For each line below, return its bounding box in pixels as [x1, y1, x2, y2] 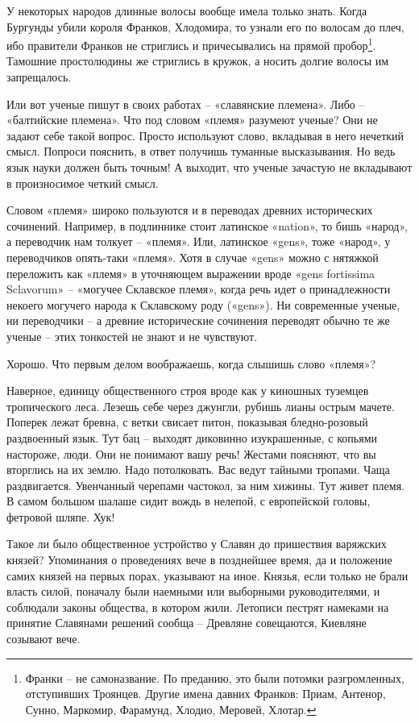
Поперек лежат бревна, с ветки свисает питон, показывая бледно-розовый [6, 413, 368, 430]
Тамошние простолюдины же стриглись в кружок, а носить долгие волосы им [6, 52, 389, 69]
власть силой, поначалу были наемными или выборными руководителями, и [6, 583, 380, 600]
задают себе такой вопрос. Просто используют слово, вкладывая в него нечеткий [6, 127, 404, 143]
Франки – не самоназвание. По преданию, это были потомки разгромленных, [25, 669, 404, 686]
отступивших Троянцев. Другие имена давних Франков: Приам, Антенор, [25, 685, 386, 702]
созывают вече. [6, 630, 81, 647]
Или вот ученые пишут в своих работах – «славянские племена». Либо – [6, 95, 365, 112]
